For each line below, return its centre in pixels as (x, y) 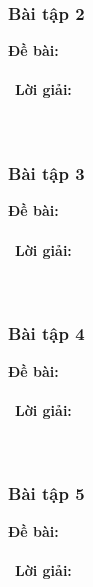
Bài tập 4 (46, 333)
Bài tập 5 (46, 493)
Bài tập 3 (46, 173)
